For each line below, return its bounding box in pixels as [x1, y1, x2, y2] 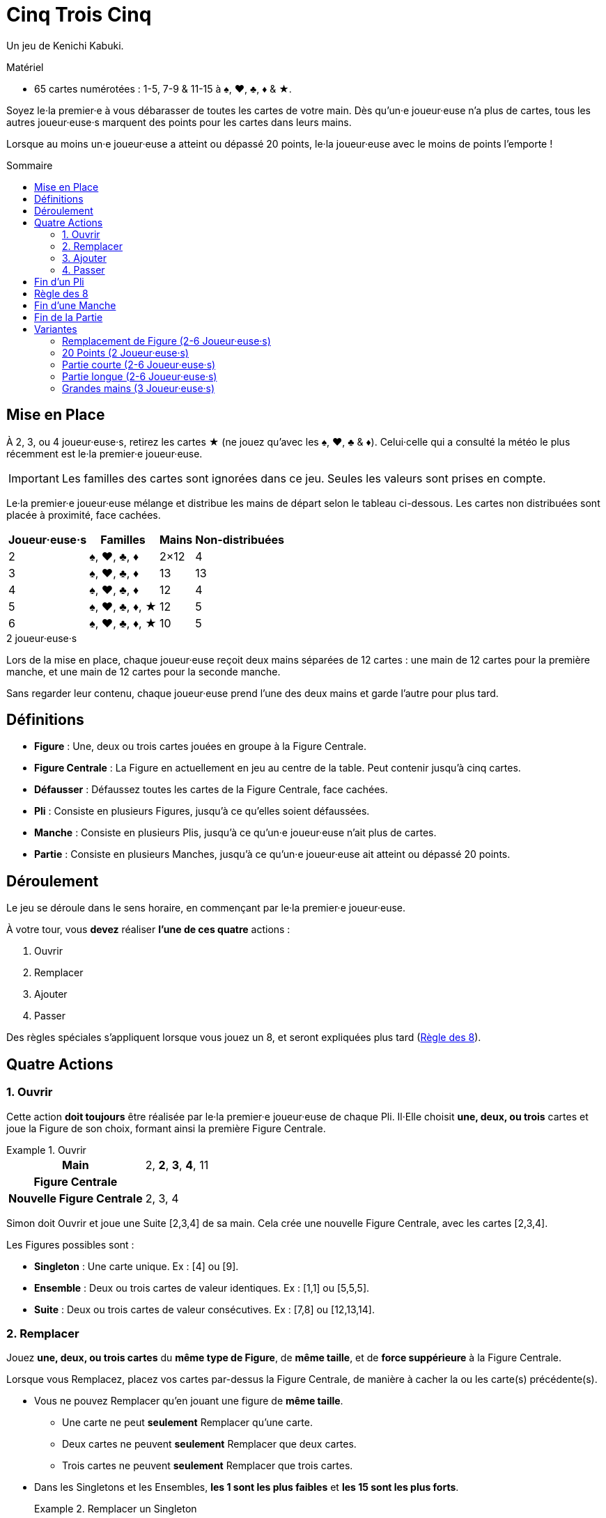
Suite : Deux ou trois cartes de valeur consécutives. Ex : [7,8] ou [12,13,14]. [34, 1303, 375, 1315]
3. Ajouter [62, 251, 107, 264]
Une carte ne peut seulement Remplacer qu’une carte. [62, 1416, 313, 1429]
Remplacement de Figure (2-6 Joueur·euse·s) [62, 334, 271, 347]
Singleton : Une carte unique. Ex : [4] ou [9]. [34, 1260, 239, 1272]
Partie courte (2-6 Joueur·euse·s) [62, 358, 216, 370]
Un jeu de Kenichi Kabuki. [6, 39, 124, 52]
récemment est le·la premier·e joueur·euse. [6, 447, 203, 460]
